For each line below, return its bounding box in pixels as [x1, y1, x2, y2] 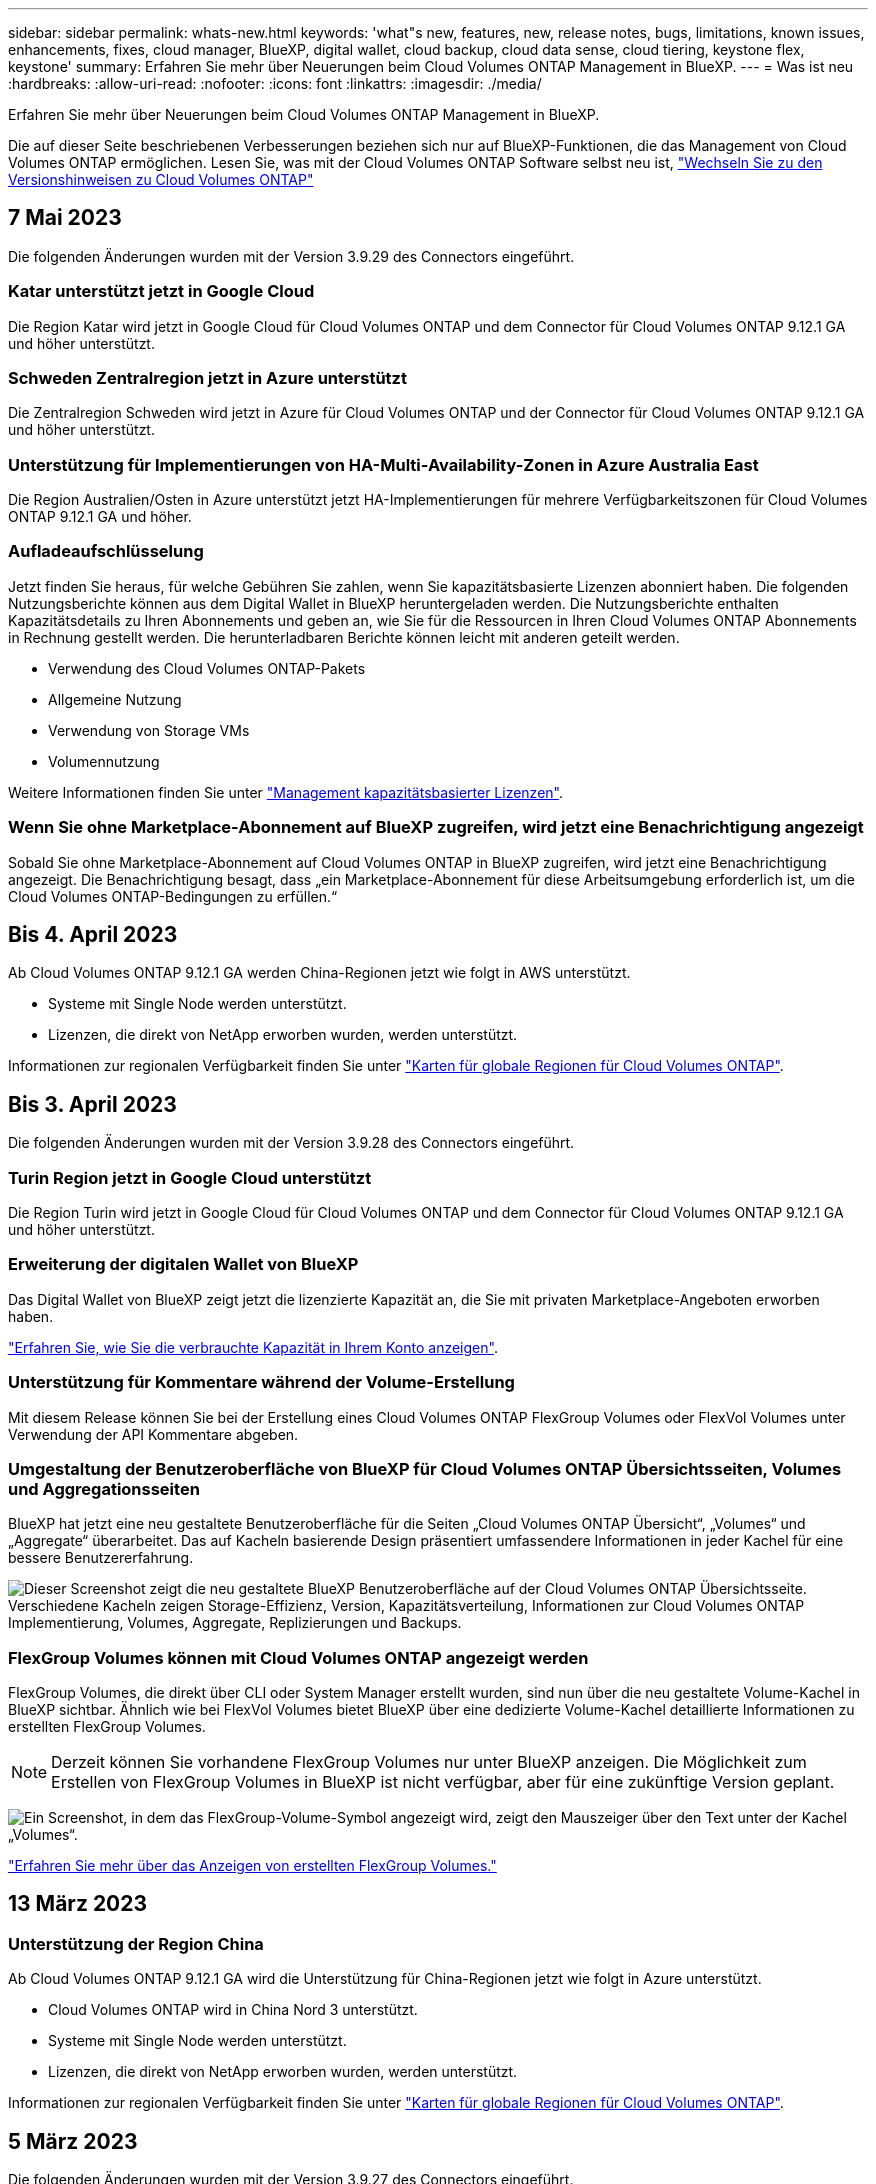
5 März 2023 [8, 2128, 138, 2154]
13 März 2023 [8, 1891, 148, 1917]
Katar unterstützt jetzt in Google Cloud [8, 281, 315, 302]
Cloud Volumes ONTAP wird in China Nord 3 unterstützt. [48, 2001, 418, 2019]
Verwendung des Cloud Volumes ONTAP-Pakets [48, 659, 366, 677]
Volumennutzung [48, 752, 160, 770]
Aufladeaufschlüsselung [8, 541, 204, 562]
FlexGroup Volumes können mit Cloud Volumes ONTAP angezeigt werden [8, 1647, 589, 1668]
